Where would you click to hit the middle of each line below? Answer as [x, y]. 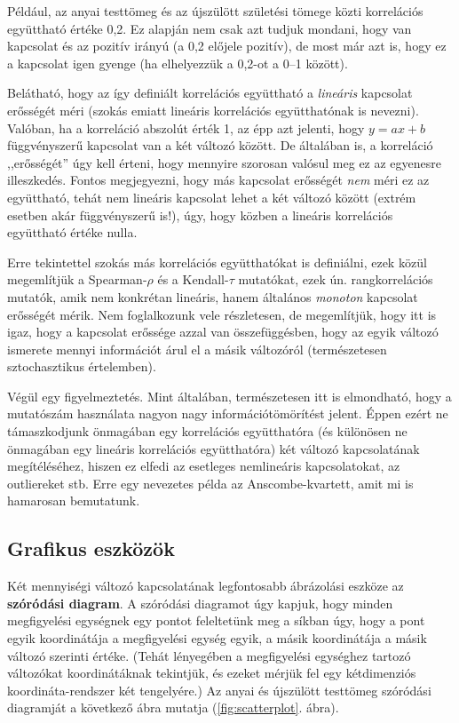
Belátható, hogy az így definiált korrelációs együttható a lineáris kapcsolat [210, 93]
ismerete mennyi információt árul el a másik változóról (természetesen [197, 349]
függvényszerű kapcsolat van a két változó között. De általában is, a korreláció [220, 145]
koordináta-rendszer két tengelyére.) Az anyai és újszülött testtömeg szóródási [219, 690]
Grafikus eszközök [91, 548]
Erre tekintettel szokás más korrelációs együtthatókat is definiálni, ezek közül [217, 262]
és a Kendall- [193, 279]
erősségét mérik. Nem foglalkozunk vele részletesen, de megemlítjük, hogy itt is [222, 314]
